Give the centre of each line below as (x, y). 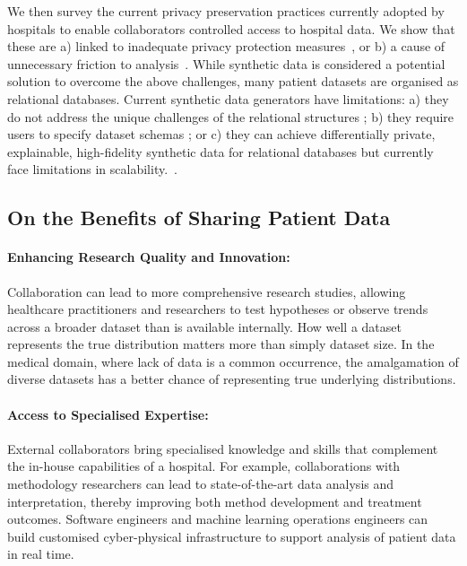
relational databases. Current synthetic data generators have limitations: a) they (228, 98)
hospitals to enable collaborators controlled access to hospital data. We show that (231, 28)
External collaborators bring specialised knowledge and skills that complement (223, 448)
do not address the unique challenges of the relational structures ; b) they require (231, 116)
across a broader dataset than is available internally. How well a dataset (204, 326)
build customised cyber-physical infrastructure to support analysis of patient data (232, 536)
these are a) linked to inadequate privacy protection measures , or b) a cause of (226, 46)
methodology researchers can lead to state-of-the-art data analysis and (201, 484)
